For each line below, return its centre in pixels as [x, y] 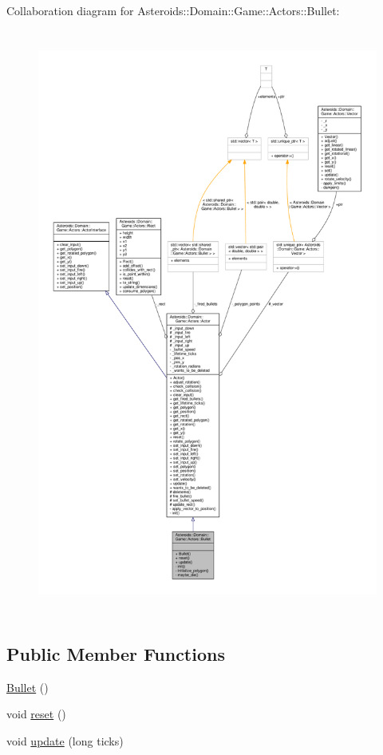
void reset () [36, 714]
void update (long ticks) [65, 740]
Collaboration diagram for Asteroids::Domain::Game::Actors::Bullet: [173, 10]
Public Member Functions [116, 653]
